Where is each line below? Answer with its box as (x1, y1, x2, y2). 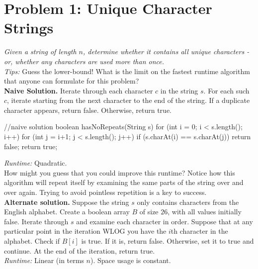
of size (139, 206, 159, 217)
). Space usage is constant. (90, 255, 171, 266)
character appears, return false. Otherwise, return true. (4, 104, 172, 115)
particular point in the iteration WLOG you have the (4, 226, 167, 236)
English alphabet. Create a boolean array (4, 206, 130, 217)
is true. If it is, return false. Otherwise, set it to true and (81, 236, 254, 246)
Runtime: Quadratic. (4, 158, 67, 168)
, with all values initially (168, 206, 242, 217)
